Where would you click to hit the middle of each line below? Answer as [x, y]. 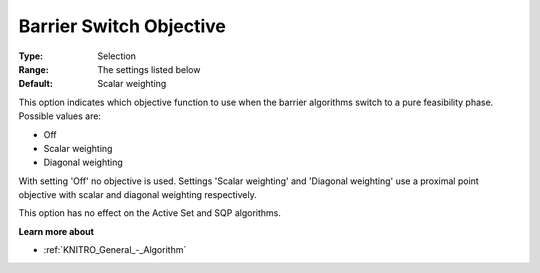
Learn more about [56, 231]
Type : [31, 56]
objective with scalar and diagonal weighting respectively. [137, 195]
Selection [117, 56]
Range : [33, 69]
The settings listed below [149, 69]
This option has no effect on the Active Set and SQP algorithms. [150, 213]
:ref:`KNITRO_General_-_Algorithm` [115, 250]
